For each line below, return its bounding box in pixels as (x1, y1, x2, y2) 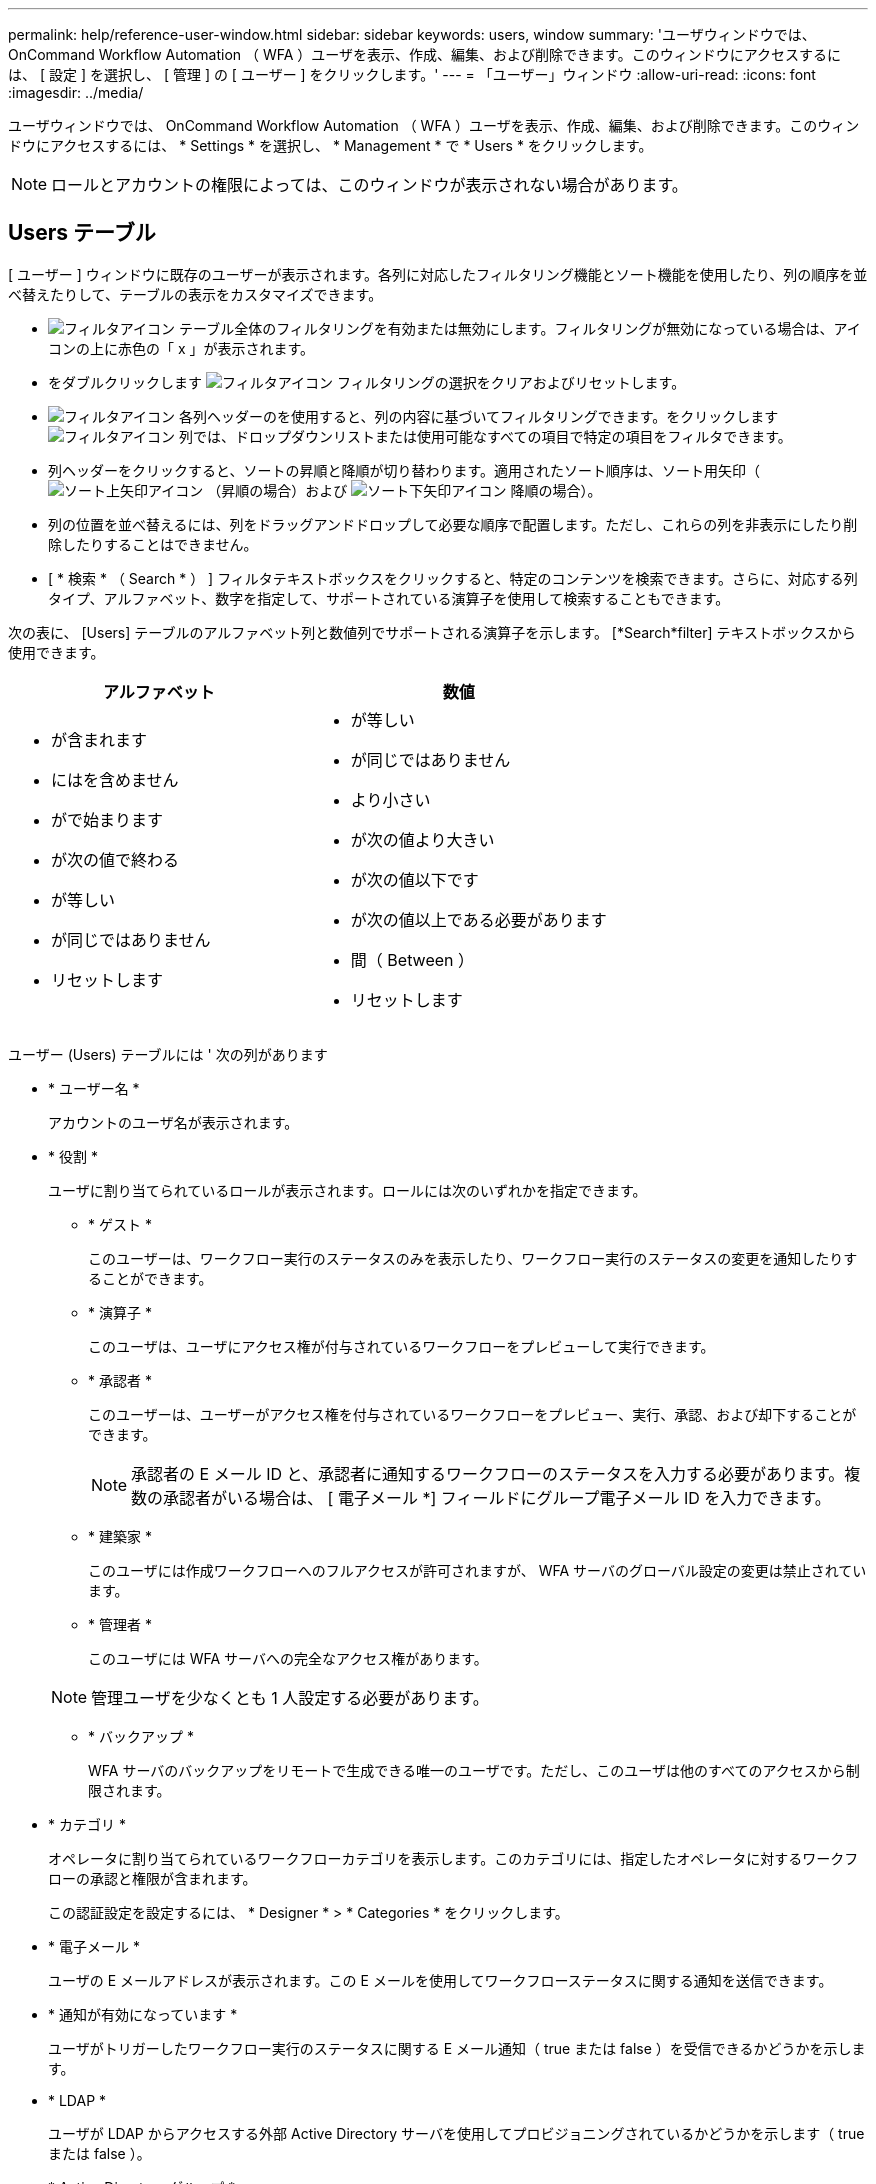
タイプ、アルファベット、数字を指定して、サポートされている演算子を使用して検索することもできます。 (48, 589, 730, 607)
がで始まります (51, 809, 164, 830)
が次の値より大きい (350, 829, 495, 850)
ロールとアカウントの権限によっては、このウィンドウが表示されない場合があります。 (51, 175, 688, 195)
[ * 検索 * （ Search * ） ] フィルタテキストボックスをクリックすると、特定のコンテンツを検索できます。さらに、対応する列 (48, 569, 858, 587)
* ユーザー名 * (48, 1079, 140, 1097)
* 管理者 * (88, 1615, 152, 1633)
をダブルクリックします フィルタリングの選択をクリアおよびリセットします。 (48, 373, 686, 391)
